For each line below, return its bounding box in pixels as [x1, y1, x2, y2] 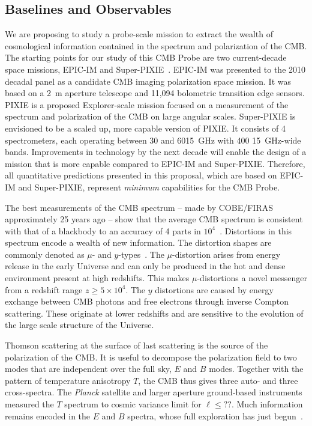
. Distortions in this [220, 224, 292, 237]
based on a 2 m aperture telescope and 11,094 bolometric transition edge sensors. [5, 87, 305, 99]
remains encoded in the [5, 409, 91, 422]
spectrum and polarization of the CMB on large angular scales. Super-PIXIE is [5, 110, 296, 123]
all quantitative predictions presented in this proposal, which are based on [5, 169, 277, 181]
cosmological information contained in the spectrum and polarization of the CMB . [5, 39, 307, 52]
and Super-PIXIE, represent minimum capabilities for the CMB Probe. [18, 180, 280, 193]
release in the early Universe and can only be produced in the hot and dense [5, 260, 286, 272]
